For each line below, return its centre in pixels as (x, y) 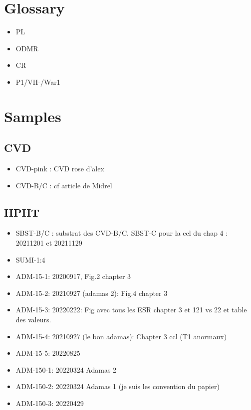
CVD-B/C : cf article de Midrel (64, 185)
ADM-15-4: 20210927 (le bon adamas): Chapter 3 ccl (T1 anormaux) (121, 336)
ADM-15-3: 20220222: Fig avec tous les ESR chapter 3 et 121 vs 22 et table (131, 310)
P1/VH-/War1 (38, 81)
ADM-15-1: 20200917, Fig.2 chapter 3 (73, 276)
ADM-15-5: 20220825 (48, 353)
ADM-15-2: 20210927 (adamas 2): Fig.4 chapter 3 (92, 293)
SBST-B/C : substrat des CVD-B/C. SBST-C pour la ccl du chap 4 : (122, 233)
